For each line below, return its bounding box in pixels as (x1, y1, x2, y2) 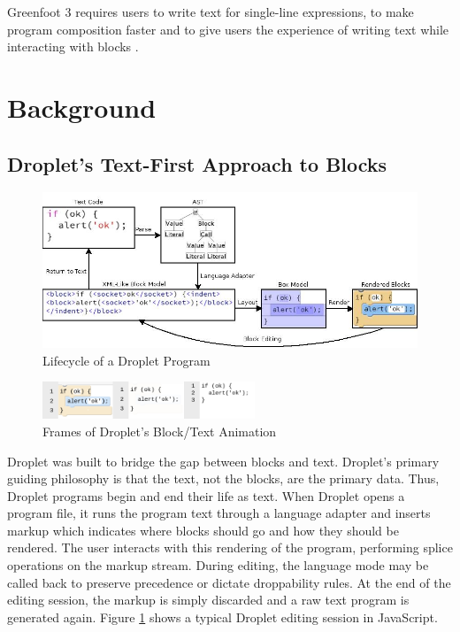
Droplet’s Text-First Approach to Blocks (7, 150, 387, 177)
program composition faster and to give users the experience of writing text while (7, 19, 449, 38)
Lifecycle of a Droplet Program (42, 351, 211, 369)
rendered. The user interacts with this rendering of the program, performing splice (7, 538, 453, 557)
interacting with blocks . (7, 37, 139, 56)
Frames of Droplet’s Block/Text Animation (42, 421, 277, 440)
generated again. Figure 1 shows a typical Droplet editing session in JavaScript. (7, 607, 438, 626)
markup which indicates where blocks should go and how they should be (7, 520, 399, 539)
